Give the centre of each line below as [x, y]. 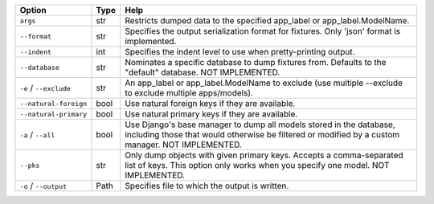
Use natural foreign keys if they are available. [210, 103]
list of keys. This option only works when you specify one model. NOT [257, 165]
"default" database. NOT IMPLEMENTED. [203, 72]
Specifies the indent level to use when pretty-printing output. [240, 52]
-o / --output [43, 186]
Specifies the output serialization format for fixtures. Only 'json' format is [263, 31]
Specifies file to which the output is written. [207, 186]
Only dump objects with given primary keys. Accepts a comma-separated [264, 155]
